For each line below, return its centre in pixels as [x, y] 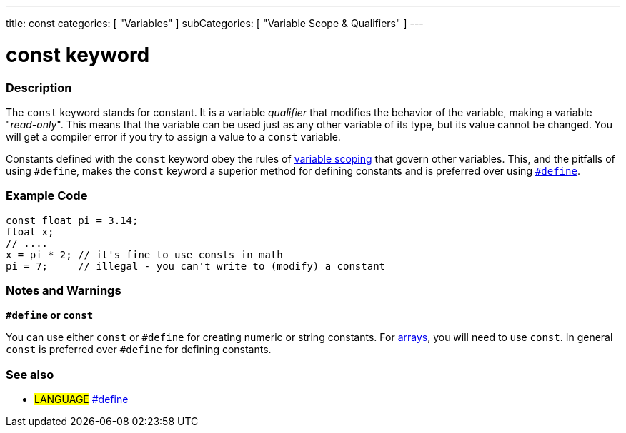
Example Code [47, 196]
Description [39, 87]
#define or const [50, 315]
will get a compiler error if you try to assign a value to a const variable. [173, 136]
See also [30, 374]
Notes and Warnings [64, 290]
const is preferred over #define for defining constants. [139, 350]
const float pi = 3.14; [72, 220]
